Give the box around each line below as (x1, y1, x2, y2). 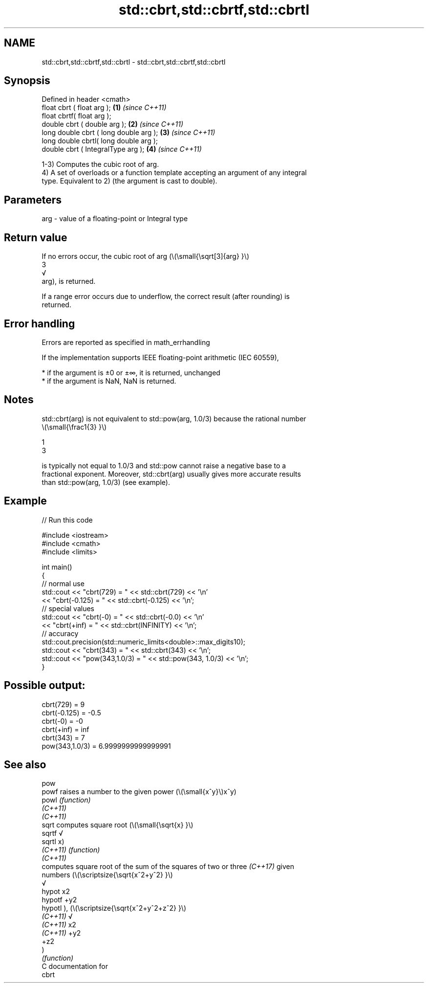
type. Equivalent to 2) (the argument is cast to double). (42, 177, 217, 185)
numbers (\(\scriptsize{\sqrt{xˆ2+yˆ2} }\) (42, 871, 173, 879)
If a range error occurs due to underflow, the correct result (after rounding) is (42, 292, 290, 301)
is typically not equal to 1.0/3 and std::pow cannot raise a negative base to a (42, 461, 286, 470)
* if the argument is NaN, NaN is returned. (42, 376, 176, 385)
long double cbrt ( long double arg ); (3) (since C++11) (42, 128, 215, 137)
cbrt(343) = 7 (42, 733, 85, 742)
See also (4, 758, 46, 771)
